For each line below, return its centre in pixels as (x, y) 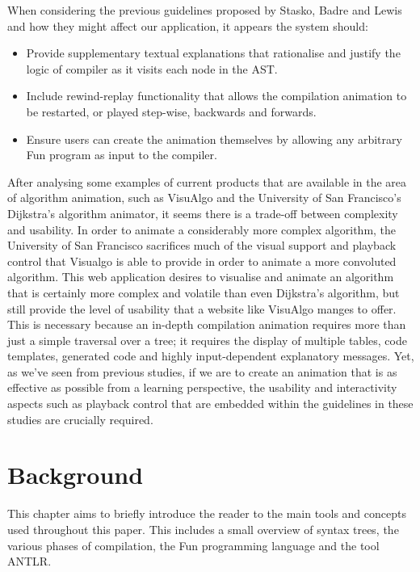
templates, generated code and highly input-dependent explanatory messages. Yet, (211, 356)
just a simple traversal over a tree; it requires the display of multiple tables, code (207, 340)
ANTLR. (29, 561)
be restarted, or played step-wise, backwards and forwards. (171, 111)
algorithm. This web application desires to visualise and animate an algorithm (201, 277)
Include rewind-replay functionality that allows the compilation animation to (216, 96)
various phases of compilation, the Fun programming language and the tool (193, 545)
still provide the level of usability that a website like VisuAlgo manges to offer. (202, 308)
